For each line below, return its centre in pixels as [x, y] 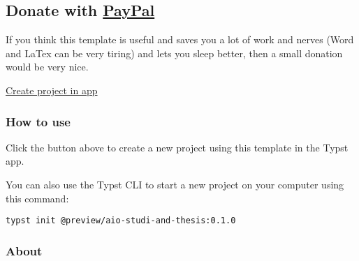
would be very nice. [47, 67]
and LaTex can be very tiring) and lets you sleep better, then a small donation [174, 53]
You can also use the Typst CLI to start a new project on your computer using [175, 184]
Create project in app [52, 90]
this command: [37, 198]
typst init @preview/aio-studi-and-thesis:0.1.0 [121, 221]
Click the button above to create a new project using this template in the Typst [177, 147]
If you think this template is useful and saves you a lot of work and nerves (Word [180, 39]
